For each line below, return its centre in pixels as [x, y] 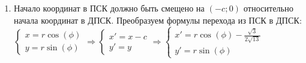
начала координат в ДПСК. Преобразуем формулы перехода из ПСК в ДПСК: [158, 20]
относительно [269, 8]
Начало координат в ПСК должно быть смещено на [109, 8]
